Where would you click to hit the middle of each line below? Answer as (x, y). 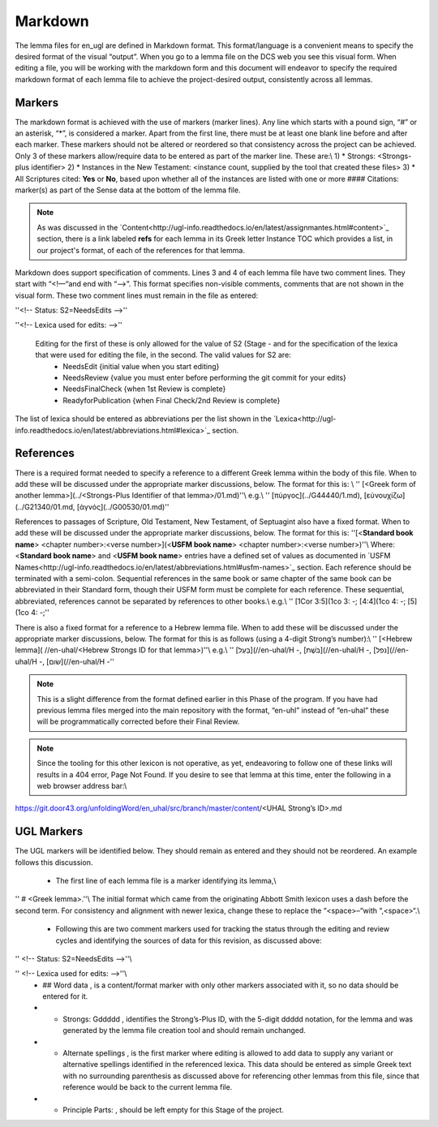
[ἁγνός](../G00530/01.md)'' (123, 506)
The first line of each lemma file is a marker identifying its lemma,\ (166, 880)
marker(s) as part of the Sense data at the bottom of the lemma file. (128, 190)
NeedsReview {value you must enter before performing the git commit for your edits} (204, 378)
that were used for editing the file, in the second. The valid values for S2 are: (163, 355)
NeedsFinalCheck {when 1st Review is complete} (144, 389)
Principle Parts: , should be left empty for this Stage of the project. (173, 1110)
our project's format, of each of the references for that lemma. (141, 250)
